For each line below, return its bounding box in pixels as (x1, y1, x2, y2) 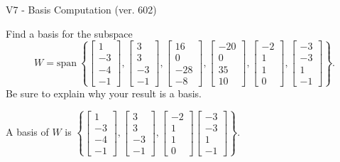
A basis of (6, 124, 49, 139)
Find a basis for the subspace (6, 26, 133, 40)
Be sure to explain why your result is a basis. (6, 85, 202, 100)
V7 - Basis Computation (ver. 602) (6, 2, 157, 16)
